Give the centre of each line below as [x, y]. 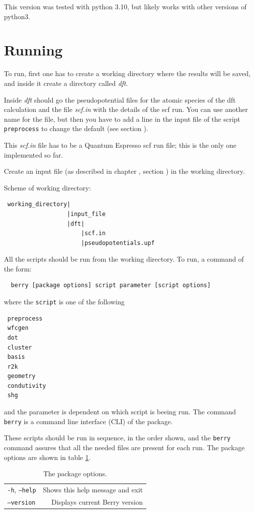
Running [33, 50]
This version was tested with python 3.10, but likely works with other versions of [125, 6]
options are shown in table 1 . [47, 457]
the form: [18, 268]
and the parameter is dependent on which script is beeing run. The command [120, 412]
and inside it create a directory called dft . [66, 83]
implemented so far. [34, 154]
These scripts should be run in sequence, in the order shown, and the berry [117, 438]
